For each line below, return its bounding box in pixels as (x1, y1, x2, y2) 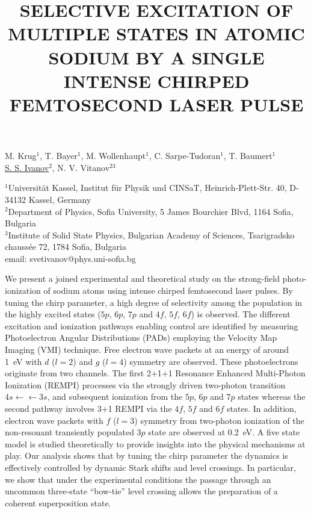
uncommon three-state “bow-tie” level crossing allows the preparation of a (5, 485, 278, 497)
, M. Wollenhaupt (81, 149, 146, 162)
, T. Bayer (40, 149, 78, 162)
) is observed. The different (191, 308, 291, 320)
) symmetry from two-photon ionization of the (134, 414, 304, 426)
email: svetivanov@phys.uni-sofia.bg (5, 252, 136, 264)
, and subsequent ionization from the (47, 390, 183, 403)
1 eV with (5, 355, 42, 367)
